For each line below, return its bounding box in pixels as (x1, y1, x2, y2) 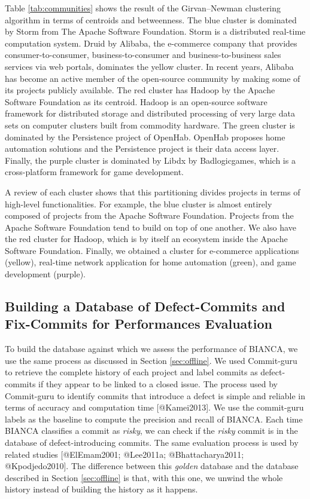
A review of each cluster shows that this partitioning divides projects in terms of (5, 185, 300, 198)
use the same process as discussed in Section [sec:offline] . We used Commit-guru (5, 354, 297, 366)
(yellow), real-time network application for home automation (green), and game (5, 256, 296, 268)
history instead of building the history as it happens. (5, 483, 198, 495)
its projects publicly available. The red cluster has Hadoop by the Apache (5, 84, 275, 96)
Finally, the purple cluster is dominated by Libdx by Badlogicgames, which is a (5, 154, 296, 166)
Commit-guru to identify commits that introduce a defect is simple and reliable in (5, 389, 306, 402)
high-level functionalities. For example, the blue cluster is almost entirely (5, 197, 272, 210)
